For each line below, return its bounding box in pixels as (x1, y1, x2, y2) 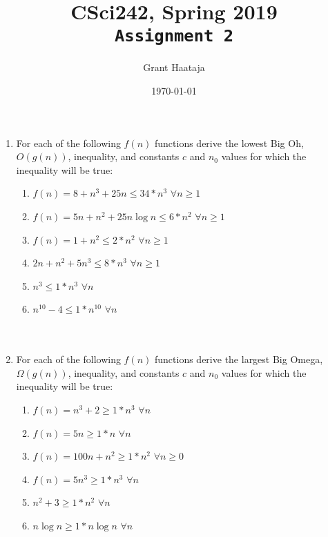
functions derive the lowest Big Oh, (155, 135, 304, 150)
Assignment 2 (115, 26, 233, 46)
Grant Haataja (143, 60, 205, 75)
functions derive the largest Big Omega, (155, 352, 323, 367)
